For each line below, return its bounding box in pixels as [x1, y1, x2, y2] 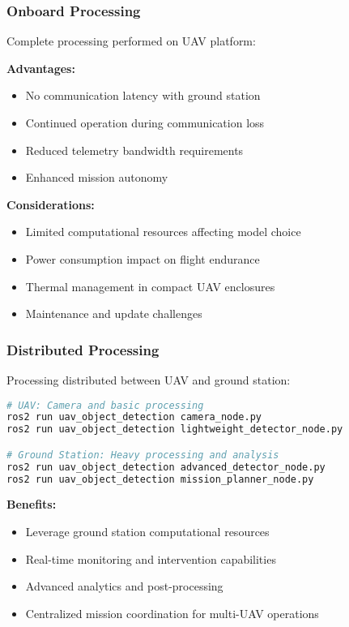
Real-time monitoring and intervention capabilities [25, 550, 276, 567]
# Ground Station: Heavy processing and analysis [6, 449, 279, 461]
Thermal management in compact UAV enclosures [25, 277, 275, 294]
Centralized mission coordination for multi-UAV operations [25, 604, 319, 621]
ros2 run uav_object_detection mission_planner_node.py [6, 473, 314, 485]
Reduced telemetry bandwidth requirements [25, 141, 244, 158]
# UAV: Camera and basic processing [6, 399, 204, 411]
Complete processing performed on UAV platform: [6, 32, 256, 49]
